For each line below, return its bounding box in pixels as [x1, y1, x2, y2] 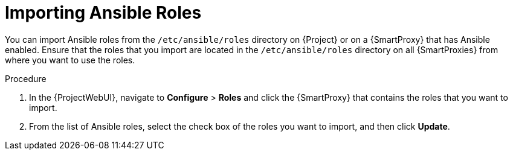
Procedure [5, 73, 47, 84]
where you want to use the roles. [5, 54, 135, 65]
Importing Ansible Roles [5, 2, 202, 23]
